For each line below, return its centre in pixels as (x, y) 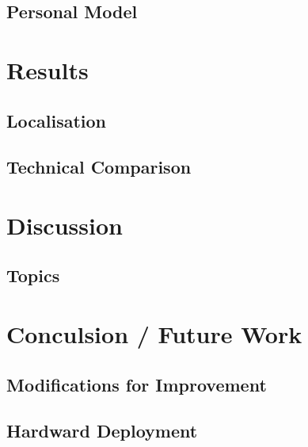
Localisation (56, 120)
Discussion (65, 225)
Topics (33, 275)
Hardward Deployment (102, 431)
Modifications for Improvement (137, 384)
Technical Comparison (99, 167)
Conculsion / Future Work (154, 334)
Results (48, 69)
